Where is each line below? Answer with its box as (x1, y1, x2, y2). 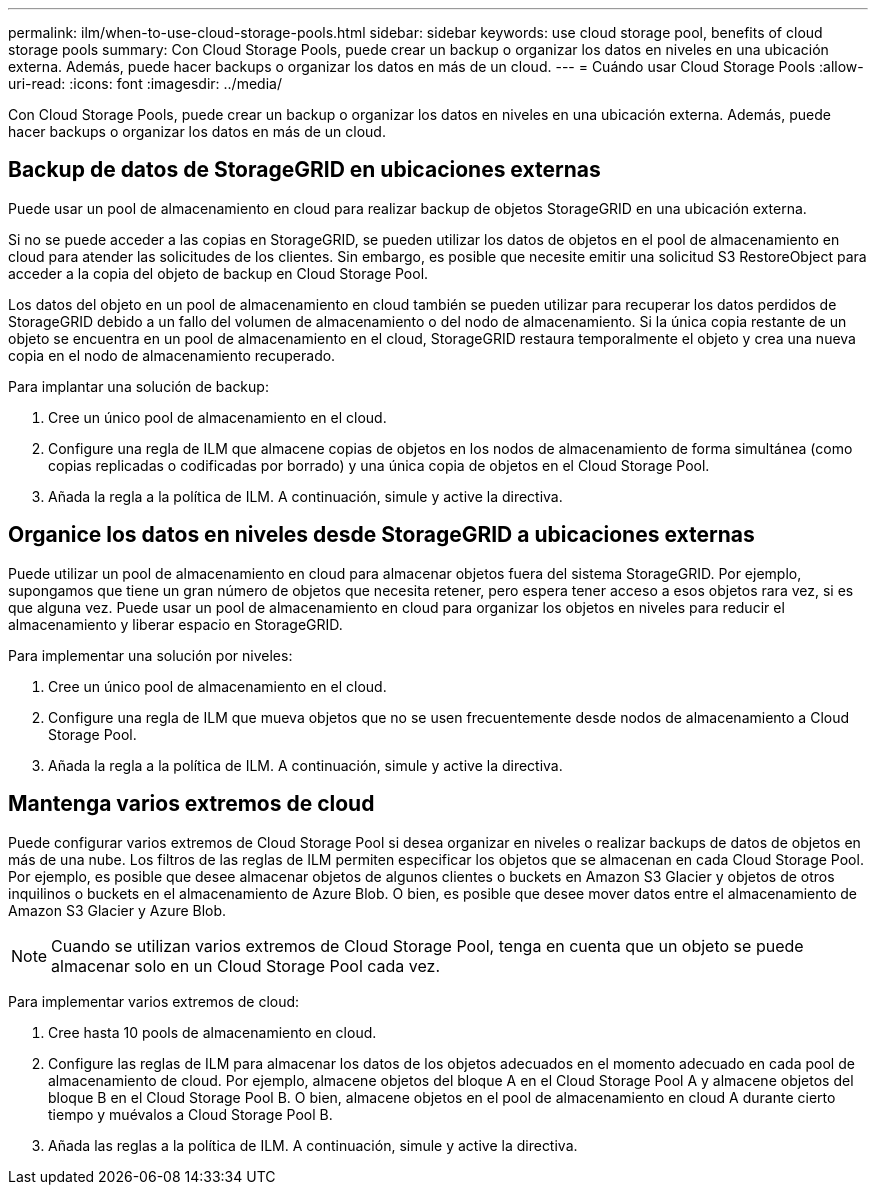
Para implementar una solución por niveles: (8, 646, 293, 664)
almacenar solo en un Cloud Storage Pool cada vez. (51, 955, 441, 976)
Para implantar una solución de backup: (8, 377, 269, 395)
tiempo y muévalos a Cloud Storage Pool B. (48, 1105, 333, 1123)
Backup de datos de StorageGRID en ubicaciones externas (8, 157, 601, 183)
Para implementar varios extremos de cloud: (8, 992, 300, 1010)
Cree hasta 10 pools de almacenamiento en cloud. (48, 1023, 377, 1041)
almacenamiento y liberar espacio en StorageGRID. (8, 615, 343, 633)
